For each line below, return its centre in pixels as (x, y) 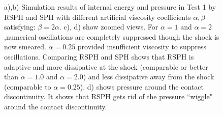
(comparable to (28, 86)
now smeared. (25, 47)
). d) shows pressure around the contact (142, 86)
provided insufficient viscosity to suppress (142, 47)
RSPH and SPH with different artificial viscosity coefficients (98, 17)
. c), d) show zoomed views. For (109, 27)
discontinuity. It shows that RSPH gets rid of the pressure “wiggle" (108, 96)
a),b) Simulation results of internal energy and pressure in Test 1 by (110, 7)
